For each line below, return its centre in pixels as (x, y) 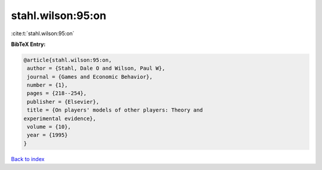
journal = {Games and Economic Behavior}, (90, 77)
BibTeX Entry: (28, 44)
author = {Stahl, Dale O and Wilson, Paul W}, (96, 68)
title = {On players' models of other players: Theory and (115, 110)
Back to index (28, 159)
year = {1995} (47, 135)
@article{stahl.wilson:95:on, (68, 60)
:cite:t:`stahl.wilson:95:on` (43, 33)
